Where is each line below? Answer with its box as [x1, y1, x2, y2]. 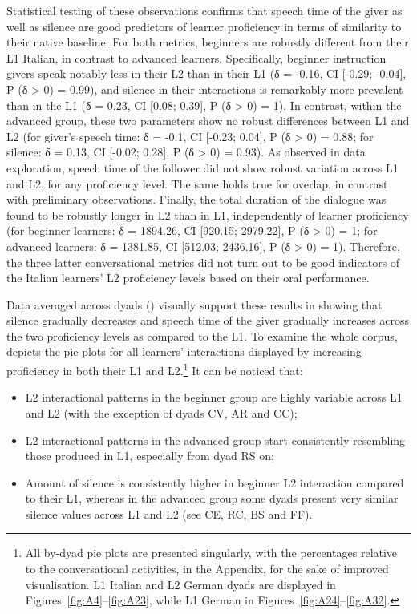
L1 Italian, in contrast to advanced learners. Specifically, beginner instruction [6, 49, 387, 66]
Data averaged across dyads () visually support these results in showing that [6, 296, 383, 313]
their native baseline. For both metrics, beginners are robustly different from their [6, 34, 409, 50]
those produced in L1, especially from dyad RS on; [25, 447, 274, 464]
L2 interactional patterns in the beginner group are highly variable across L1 [25, 389, 403, 406]
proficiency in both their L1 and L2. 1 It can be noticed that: [6, 360, 303, 378]
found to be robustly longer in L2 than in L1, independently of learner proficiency [6, 206, 409, 223]
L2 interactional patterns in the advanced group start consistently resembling [25, 431, 406, 448]
